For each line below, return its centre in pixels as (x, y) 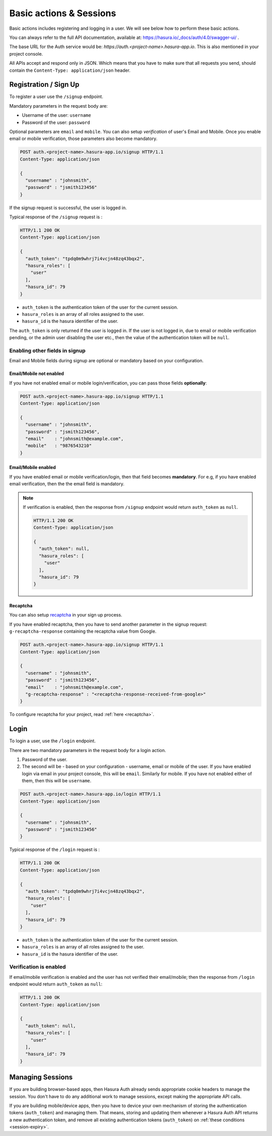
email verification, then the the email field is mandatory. (67, 484)
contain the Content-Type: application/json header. (70, 70)
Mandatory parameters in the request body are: (58, 106)
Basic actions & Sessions (63, 13)
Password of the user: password (56, 122)
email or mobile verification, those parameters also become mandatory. (83, 138)
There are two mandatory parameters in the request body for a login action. (88, 750)
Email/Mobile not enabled (37, 373)
